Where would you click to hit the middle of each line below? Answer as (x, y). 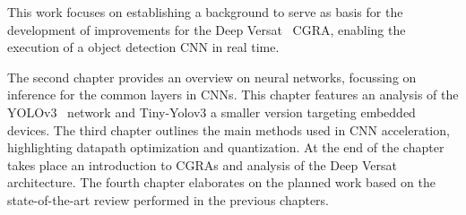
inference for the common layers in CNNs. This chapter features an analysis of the (233, 95)
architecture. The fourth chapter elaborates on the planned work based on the (221, 182)
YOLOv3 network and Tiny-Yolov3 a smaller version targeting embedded (211, 112)
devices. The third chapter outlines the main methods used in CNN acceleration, (229, 129)
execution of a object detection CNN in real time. (143, 47)
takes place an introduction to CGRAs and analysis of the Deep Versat (202, 164)
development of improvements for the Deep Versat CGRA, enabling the (207, 29)
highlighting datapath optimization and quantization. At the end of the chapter (226, 147)
